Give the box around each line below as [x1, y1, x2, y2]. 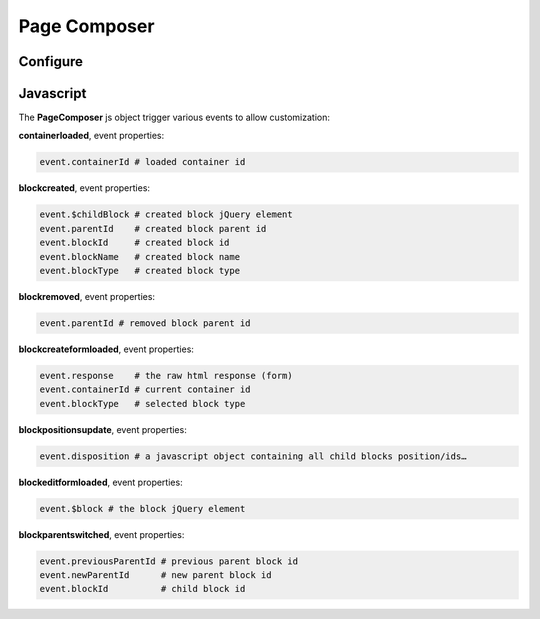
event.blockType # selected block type [39, 398, 246, 409]
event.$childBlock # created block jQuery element [39, 209, 294, 220]
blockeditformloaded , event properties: [18, 476, 184, 488]
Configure [18, 53, 84, 70]
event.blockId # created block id [39, 237, 230, 249]
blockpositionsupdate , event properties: [18, 423, 187, 435]
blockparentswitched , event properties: [18, 528, 185, 540]
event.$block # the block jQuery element [39, 503, 246, 514]
